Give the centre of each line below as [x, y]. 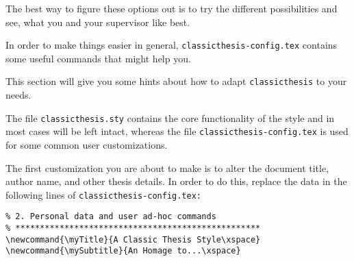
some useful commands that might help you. [98, 58]
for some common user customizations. [87, 145]
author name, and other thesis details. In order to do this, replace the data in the [176, 181]
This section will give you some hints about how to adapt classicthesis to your [176, 81]
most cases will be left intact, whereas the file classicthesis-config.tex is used [177, 131]
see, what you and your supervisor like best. [98, 22]
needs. [18, 95]
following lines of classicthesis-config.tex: [104, 194]
